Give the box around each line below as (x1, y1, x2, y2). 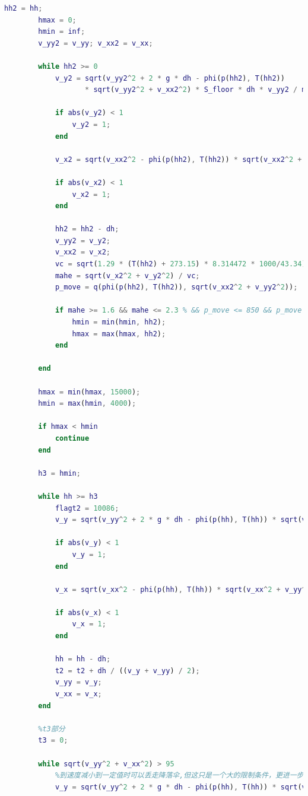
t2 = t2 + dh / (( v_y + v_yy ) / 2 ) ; (55, 666, 200, 675)
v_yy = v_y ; (55, 678, 102, 687)
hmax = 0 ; (38, 15, 77, 24)
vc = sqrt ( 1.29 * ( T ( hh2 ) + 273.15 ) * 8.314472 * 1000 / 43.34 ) (55, 260, 306, 269)
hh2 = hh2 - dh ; (55, 225, 119, 234)
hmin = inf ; (38, 27, 85, 36)
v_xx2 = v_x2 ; (55, 248, 111, 257)
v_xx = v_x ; (55, 690, 102, 699)
